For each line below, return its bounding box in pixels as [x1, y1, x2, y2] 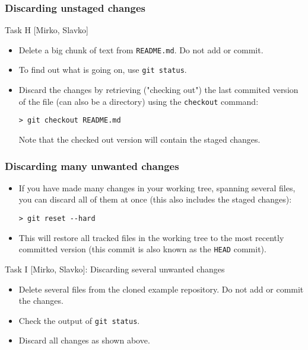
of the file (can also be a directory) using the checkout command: [18, 95, 259, 107]
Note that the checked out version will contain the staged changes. [18, 133, 261, 146]
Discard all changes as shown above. [18, 334, 150, 346]
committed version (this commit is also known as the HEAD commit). [18, 243, 266, 255]
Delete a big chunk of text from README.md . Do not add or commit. [18, 43, 263, 56]
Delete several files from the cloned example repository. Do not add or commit [18, 282, 304, 295]
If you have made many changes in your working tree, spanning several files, [18, 181, 296, 194]
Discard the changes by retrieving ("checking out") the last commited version [18, 84, 299, 96]
